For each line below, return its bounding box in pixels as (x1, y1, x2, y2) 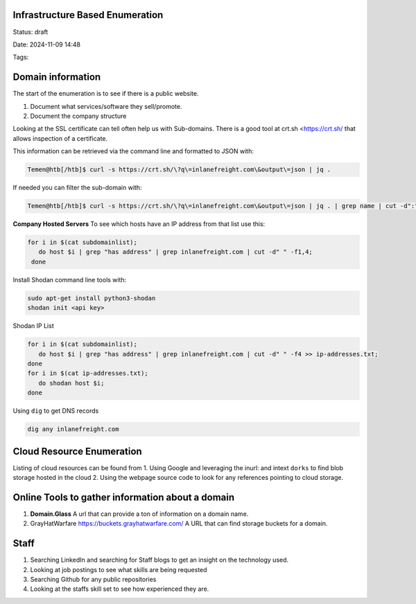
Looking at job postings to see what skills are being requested (30, 565, 207, 573)
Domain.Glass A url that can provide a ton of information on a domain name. (30, 510, 249, 518)
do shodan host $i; (38, 379, 105, 387)
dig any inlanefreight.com (27, 425, 119, 433)
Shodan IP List (12, 322, 55, 330)
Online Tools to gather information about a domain (12, 491, 235, 503)
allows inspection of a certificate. (12, 134, 108, 142)
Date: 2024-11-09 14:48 (12, 40, 81, 49)
